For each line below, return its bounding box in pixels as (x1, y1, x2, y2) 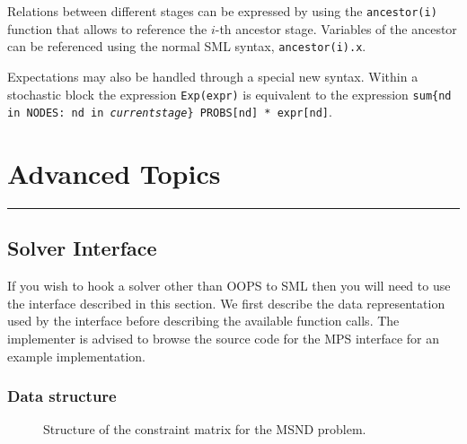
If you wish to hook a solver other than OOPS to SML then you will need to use (7, 276, 451, 295)
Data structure (7, 385, 117, 407)
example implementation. (7, 346, 145, 365)
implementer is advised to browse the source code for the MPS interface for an (7, 328, 439, 347)
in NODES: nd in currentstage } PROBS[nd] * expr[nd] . (7, 102, 332, 121)
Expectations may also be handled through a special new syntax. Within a (7, 66, 419, 85)
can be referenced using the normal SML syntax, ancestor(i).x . (7, 37, 366, 56)
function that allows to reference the (7, 19, 207, 38)
